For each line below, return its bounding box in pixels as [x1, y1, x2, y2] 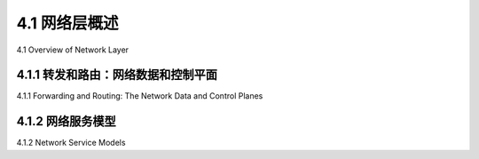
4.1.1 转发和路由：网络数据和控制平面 [16, 68, 217, 83]
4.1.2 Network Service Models [16, 138, 126, 148]
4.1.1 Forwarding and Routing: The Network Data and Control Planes [16, 91, 263, 101]
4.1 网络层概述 [16, 13, 119, 33]
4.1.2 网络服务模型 [16, 114, 116, 129]
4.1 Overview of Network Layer [16, 44, 129, 55]
